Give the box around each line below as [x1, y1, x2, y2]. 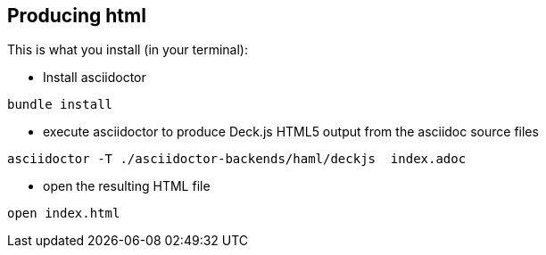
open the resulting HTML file [43, 178, 211, 194]
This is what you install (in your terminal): [7, 42, 248, 58]
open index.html [7, 206, 120, 221]
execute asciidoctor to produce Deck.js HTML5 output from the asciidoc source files [43, 124, 539, 140]
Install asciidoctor [43, 70, 146, 86]
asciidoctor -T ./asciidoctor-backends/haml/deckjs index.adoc [7, 152, 467, 167]
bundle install [7, 97, 113, 112]
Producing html [7, 4, 146, 27]
